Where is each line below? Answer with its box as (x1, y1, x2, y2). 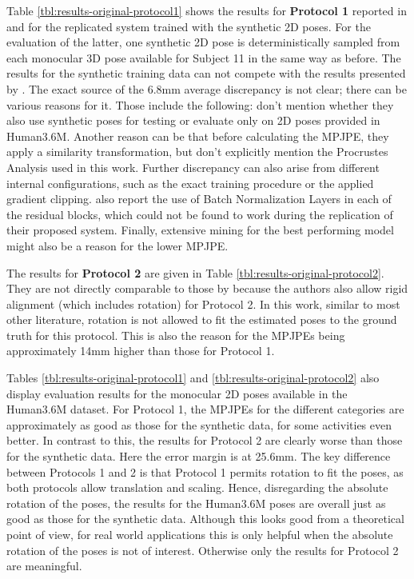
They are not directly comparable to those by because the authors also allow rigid (6, 280, 408, 297)
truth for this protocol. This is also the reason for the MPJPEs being (6, 326, 345, 343)
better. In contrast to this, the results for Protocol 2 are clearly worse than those (6, 432, 403, 449)
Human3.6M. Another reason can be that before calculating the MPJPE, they (6, 127, 389, 144)
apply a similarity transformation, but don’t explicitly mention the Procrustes (6, 143, 388, 160)
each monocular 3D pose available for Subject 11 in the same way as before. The (6, 49, 401, 66)
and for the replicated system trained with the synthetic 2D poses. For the (6, 18, 371, 34)
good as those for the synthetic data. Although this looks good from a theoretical (6, 510, 404, 527)
